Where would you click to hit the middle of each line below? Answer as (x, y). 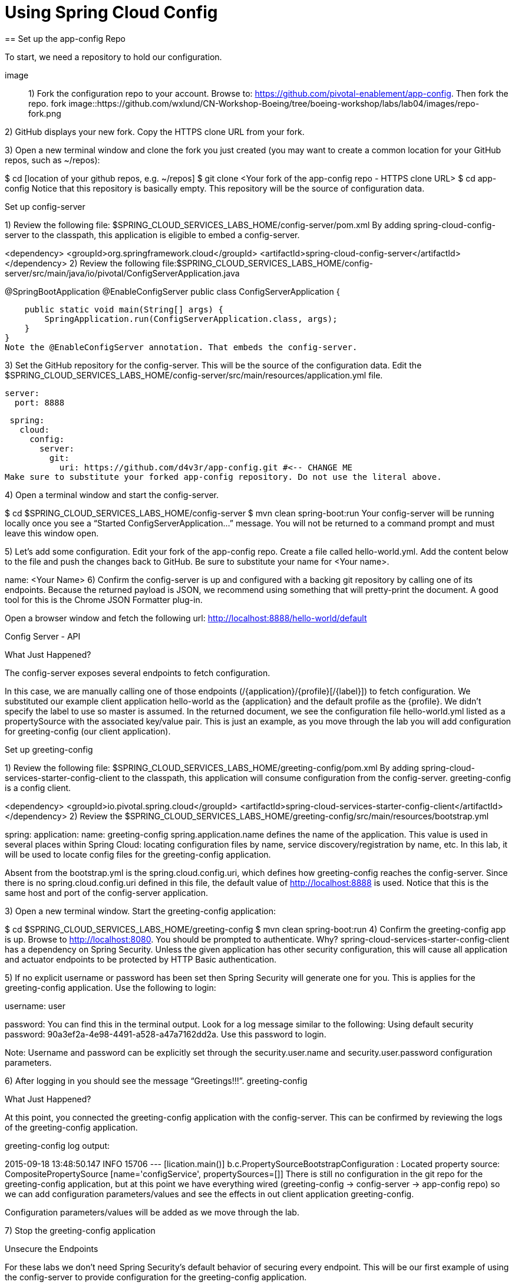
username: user (35, 1006)
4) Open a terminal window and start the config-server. (112, 495)
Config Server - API (43, 636)
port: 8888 (39, 402)
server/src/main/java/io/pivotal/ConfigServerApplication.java (122, 273)
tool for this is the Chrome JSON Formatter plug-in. (104, 599)
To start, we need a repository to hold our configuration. (113, 57)
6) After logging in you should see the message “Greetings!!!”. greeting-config (156, 1080)
